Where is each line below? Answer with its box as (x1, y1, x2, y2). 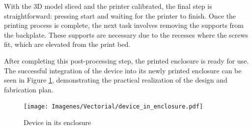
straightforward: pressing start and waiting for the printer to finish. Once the (4, 10, 236, 21)
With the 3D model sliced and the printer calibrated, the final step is (4, 1, 212, 11)
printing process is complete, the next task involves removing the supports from (4, 20, 244, 30)
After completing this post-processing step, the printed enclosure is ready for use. (4, 55, 249, 65)
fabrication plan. (4, 84, 54, 94)
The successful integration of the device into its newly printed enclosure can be (4, 65, 242, 75)
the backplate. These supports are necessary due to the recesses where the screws (4, 29, 249, 40)
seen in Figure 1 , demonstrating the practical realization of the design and (4, 75, 227, 85)
